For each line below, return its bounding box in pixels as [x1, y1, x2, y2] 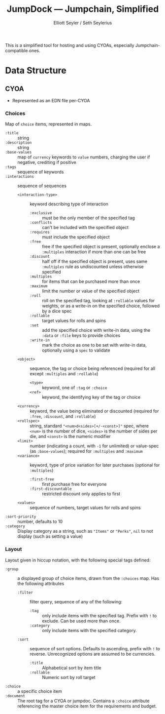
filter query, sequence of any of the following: [30, 598, 123, 604]
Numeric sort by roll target [42, 674, 96, 680]
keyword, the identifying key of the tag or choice [42, 394, 141, 400]
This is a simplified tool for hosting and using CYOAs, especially [5, 42, 134, 48]
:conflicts [30, 220, 52, 225]
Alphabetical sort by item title [42, 665, 101, 671]
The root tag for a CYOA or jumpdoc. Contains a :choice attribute [17, 698, 150, 704]
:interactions [5, 174, 34, 179]
